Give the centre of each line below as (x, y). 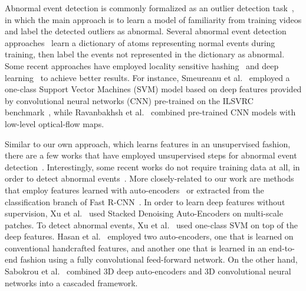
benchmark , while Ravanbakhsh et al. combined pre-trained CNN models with (150, 112)
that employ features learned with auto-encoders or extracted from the (134, 190)
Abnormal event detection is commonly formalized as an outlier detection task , (149, 8)
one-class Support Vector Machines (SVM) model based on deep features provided (153, 89)
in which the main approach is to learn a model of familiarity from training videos (153, 19)
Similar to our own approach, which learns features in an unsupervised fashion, (148, 143)
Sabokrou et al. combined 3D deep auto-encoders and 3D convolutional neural (148, 271)
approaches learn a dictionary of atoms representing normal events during (140, 42)
